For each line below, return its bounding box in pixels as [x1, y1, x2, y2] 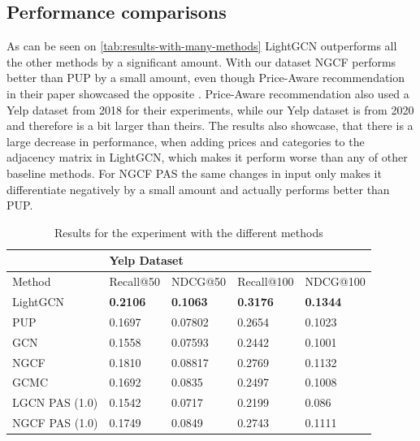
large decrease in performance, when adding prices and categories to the [6, 132, 365, 149]
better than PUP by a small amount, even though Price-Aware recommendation [6, 69, 405, 86]
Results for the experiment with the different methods [54, 223, 323, 240]
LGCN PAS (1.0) [12, 394, 98, 411]
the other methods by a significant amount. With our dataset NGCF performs [6, 53, 396, 70]
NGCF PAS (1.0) [12, 414, 98, 431]
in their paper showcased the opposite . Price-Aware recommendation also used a [6, 84, 409, 102]
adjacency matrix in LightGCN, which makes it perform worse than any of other [6, 149, 408, 166]
